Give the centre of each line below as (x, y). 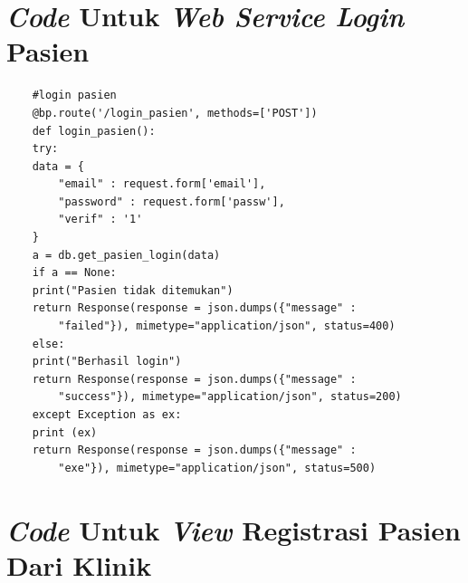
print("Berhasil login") (107, 362)
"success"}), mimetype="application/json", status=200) (230, 397)
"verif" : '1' (100, 220)
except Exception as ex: (107, 415)
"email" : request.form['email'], (162, 184)
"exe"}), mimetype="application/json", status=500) (217, 468)
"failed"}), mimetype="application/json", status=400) (227, 326)
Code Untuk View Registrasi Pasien (234, 530)
